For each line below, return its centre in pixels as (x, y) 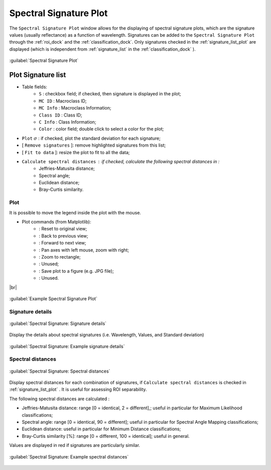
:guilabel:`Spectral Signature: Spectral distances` (60, 371)
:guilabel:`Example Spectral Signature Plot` (53, 298)
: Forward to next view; (62, 243)
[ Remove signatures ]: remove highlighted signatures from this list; (94, 145)
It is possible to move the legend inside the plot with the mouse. (75, 212)
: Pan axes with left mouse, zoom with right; (84, 250)
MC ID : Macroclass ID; (63, 101)
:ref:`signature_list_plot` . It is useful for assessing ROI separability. (78, 390)
